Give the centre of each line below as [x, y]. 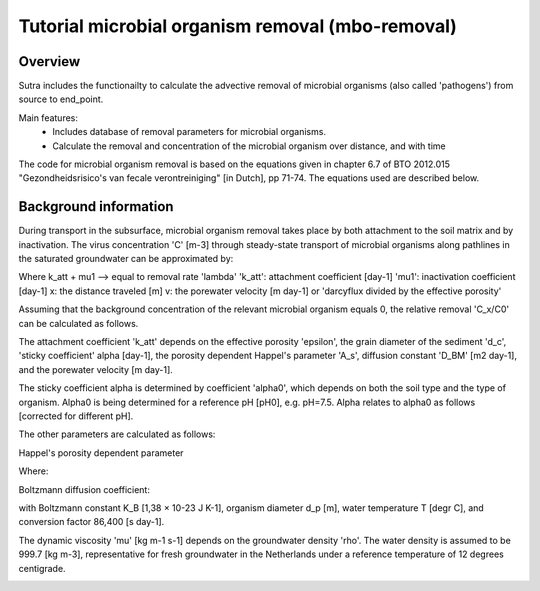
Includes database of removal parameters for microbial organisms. [189, 132]
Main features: [48, 117]
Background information [96, 206]
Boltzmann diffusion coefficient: [84, 489]
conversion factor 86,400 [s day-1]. [91, 522]
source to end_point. [61, 99]
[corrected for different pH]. [76, 416]
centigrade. [42, 568]
